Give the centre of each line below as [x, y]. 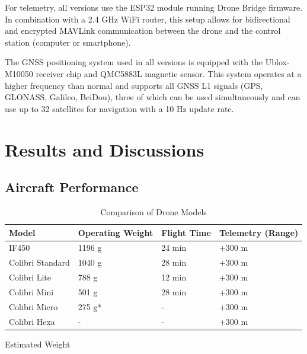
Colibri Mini [31, 291]
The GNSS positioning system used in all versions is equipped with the [134, 62]
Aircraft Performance [72, 187]
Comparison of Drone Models [153, 211]
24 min [174, 248]
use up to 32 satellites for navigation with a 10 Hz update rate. [119, 108]
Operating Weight [116, 232]
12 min [174, 277]
